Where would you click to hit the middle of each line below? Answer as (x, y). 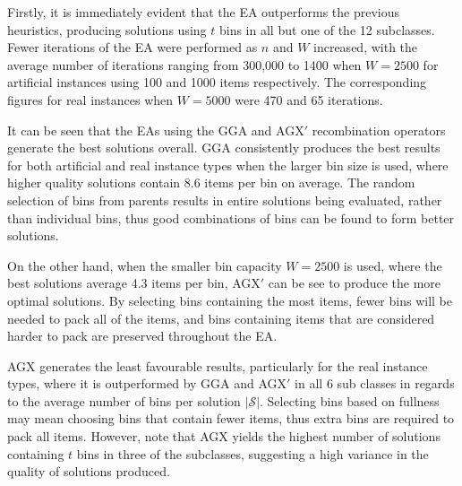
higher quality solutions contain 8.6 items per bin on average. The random (211, 182)
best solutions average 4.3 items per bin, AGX (134, 283)
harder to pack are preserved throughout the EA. (142, 336)
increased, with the (366, 47)
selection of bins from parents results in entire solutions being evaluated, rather (225, 200)
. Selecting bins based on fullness (350, 400)
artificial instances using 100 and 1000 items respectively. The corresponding (217, 82)
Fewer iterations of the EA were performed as (133, 47)
